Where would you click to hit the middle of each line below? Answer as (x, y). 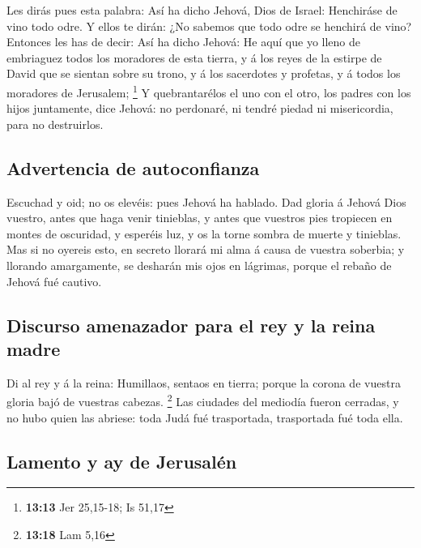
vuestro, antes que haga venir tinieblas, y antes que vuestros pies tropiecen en (200, 218)
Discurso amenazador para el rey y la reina (191, 325)
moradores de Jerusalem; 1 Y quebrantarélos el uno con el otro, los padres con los (209, 91)
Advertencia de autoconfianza (133, 167)
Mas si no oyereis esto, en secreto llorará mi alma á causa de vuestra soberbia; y (206, 249)
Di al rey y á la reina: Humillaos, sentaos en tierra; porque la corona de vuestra (204, 382)
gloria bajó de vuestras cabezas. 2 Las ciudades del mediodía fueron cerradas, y (203, 400)
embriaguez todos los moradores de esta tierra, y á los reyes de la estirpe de (194, 57)
